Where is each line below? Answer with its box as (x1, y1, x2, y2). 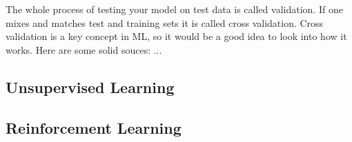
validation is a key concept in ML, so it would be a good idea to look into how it (6, 29, 347, 43)
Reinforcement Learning (6, 116, 182, 138)
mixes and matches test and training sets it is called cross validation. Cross (6, 15, 324, 30)
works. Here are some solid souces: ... (6, 42, 162, 57)
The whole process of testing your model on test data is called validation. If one (6, 2, 343, 16)
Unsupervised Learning (6, 76, 175, 97)
